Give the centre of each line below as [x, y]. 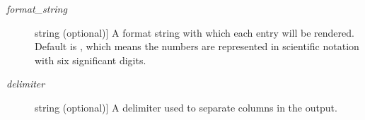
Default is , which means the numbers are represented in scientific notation [197, 46]
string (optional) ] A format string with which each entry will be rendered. [195, 32]
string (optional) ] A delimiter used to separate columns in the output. [186, 107]
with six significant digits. [91, 60]
